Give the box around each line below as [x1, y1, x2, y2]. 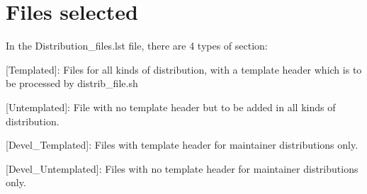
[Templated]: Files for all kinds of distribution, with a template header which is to [6, 62, 362, 76]
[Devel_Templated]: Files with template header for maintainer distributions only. [6, 137, 358, 152]
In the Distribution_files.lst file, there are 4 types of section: [6, 38, 268, 53]
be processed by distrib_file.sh [6, 76, 138, 91]
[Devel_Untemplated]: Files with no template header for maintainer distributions [6, 161, 358, 176]
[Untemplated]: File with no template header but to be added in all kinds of [6, 99, 336, 114]
